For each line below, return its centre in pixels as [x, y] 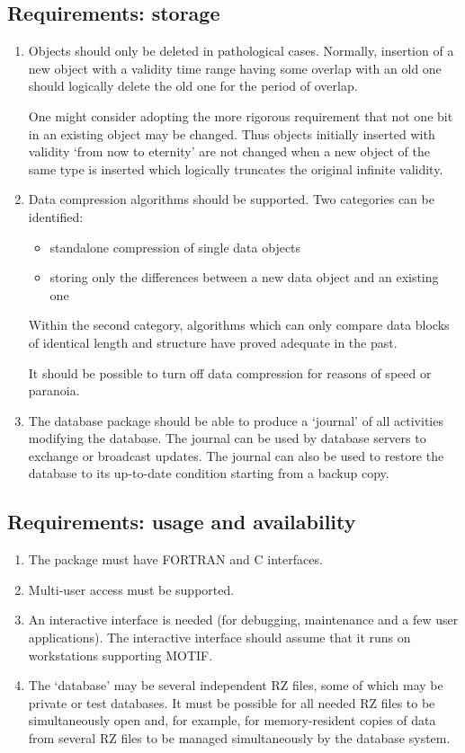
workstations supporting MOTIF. [121, 655]
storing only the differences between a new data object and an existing [244, 277]
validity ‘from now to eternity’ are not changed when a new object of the [229, 151]
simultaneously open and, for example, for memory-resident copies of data [232, 720]
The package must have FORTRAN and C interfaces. [175, 559]
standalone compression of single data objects [175, 247]
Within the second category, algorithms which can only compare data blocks [239, 325]
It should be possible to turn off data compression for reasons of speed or [230, 372]
